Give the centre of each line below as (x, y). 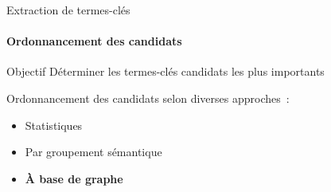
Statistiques (54, 125)
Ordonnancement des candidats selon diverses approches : (148, 98)
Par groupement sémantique (93, 152)
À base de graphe (74, 178)
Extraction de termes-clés (68, 10)
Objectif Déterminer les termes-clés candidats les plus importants (165, 71)
